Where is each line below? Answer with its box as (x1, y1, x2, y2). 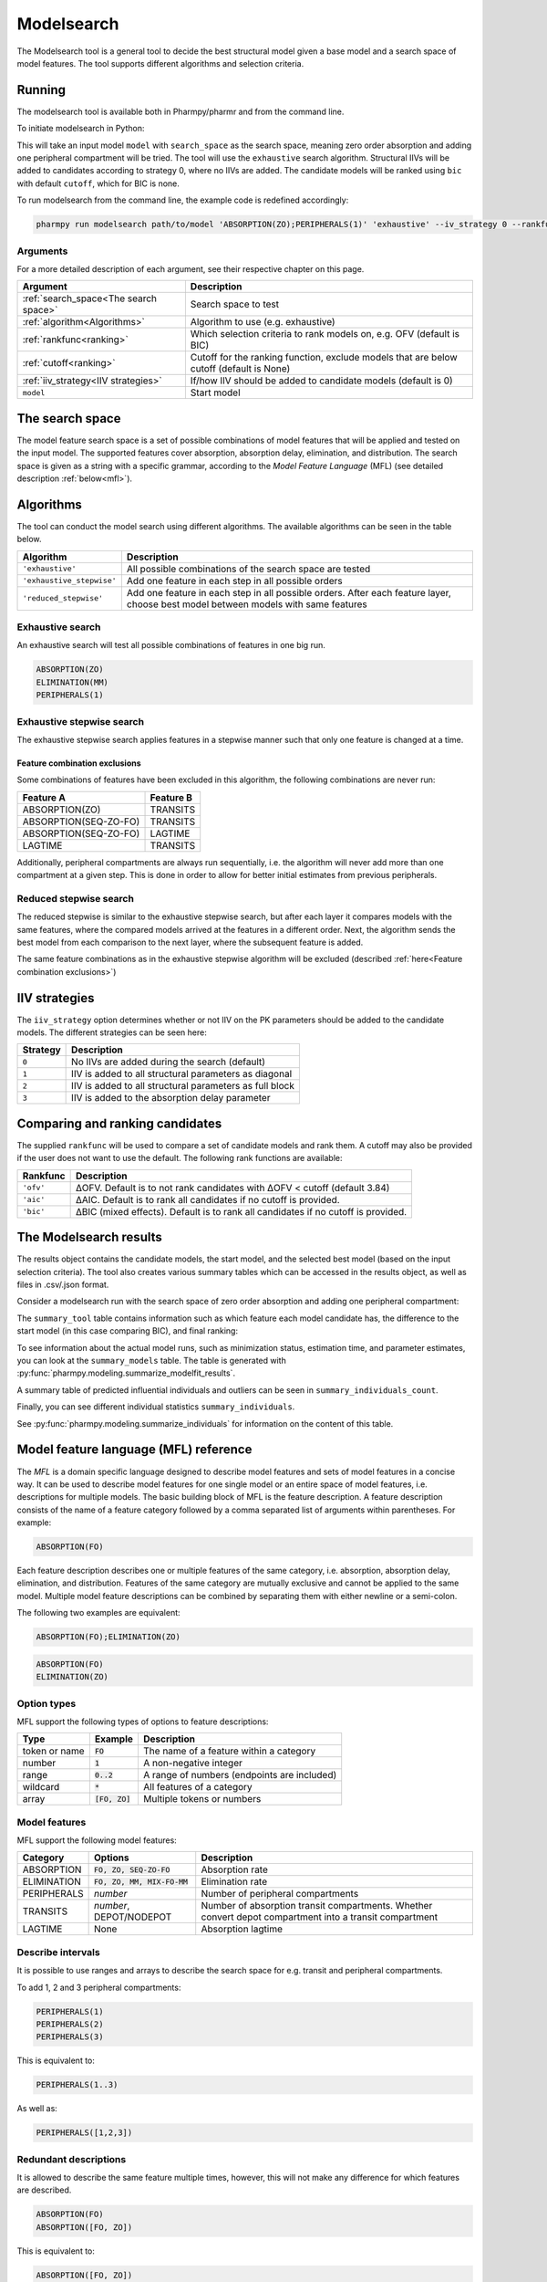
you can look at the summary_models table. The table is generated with (16, 1356, 286, 1366)
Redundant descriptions (16, 2152, 127, 2165)
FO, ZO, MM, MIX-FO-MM (94, 1877, 189, 1887)
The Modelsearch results (16, 1230, 163, 1245)
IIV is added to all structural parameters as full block (71, 1080, 295, 1093)
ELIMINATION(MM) (36, 676, 109, 687)
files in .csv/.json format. (16, 1279, 109, 1291)
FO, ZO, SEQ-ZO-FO (94, 1865, 170, 1875)
